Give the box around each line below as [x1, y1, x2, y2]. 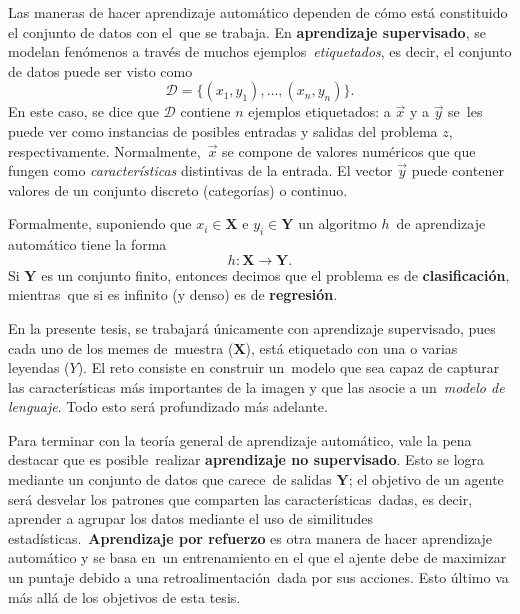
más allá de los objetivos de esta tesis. [8, 586, 241, 607]
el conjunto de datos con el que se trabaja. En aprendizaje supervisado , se [8, 21, 486, 42]
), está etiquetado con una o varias [245, 337, 458, 358]
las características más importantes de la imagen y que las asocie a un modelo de [8, 376, 505, 397]
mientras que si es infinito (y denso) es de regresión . [8, 284, 338, 305]
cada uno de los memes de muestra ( [8, 337, 234, 358]
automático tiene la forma [8, 234, 167, 255]
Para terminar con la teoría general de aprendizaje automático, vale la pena [8, 429, 472, 450]
